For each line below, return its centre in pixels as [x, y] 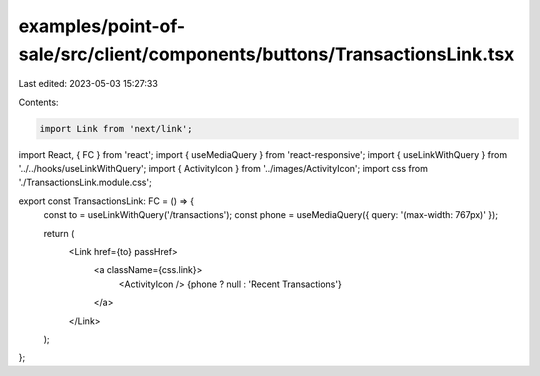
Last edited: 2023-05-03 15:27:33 [88, 84]
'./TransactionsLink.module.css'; [85, 182]
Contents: [38, 102]
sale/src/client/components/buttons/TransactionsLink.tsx [266, 54]
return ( [59, 233]
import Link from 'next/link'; [116, 128]
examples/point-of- [102, 26]
